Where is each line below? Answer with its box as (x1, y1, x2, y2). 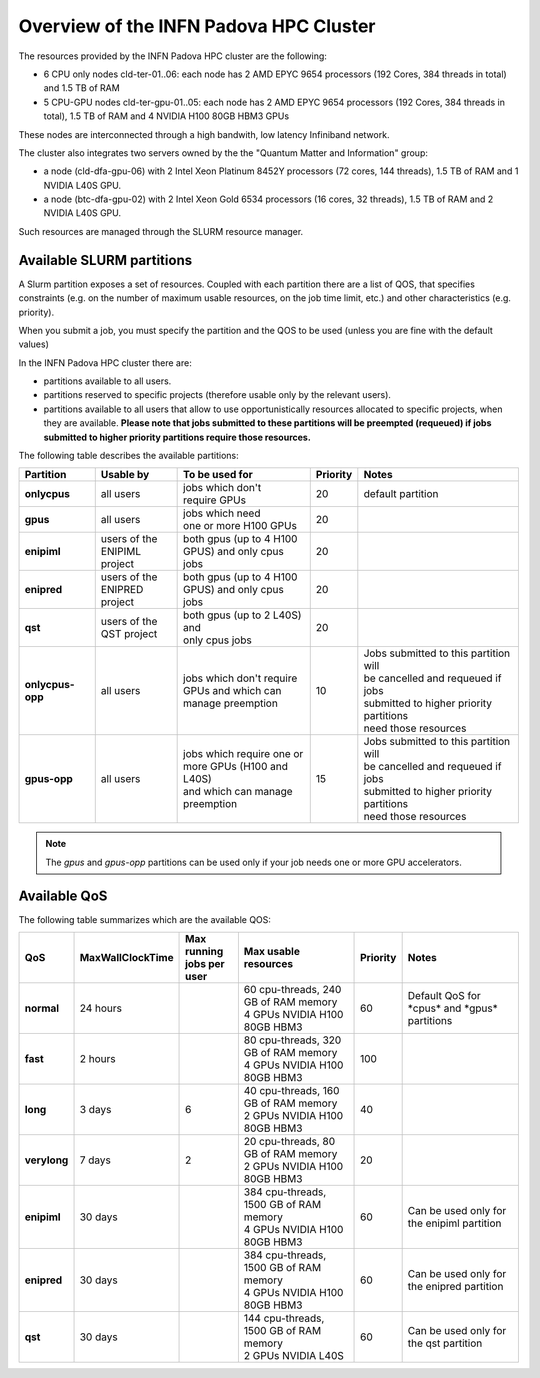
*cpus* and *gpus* (407, 1001, 499, 1015)
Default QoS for (407, 989, 482, 1003)
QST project (100, 627, 158, 641)
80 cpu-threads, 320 (243, 1033, 342, 1047)
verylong (24, 1153, 69, 1167)
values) (18, 338, 49, 350)
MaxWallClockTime (79, 951, 174, 965)
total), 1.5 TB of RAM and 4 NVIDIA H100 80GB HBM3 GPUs (43, 110, 290, 122)
